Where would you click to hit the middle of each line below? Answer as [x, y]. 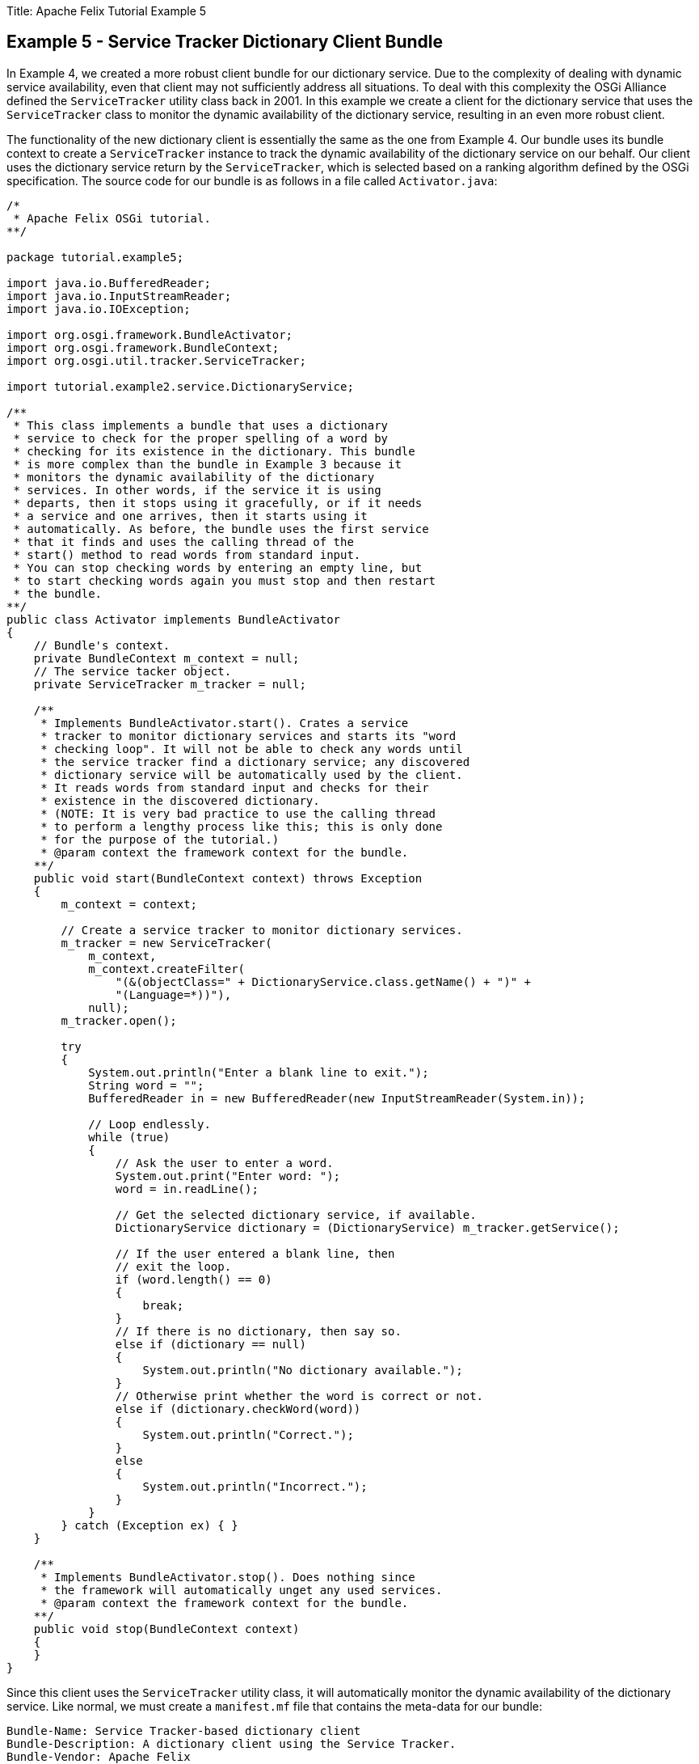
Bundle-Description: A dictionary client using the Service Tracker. [232, 1743]
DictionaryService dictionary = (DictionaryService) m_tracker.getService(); [367, 1227]
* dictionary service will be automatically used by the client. [252, 774]
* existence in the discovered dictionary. [180, 800]
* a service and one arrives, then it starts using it [190, 516]
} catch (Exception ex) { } [149, 1525]
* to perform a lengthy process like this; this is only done [242, 826]
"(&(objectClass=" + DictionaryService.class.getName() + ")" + [323, 981]
